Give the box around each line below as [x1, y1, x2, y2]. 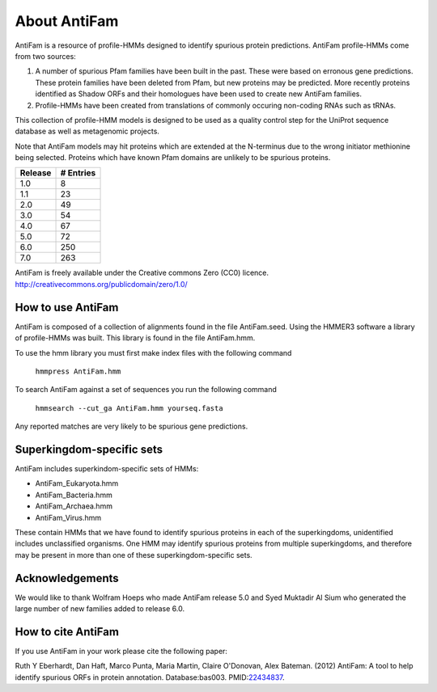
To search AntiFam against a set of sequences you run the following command [15, 385, 277, 395]
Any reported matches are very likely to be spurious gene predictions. [15, 421, 248, 432]
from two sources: [15, 51, 76, 61]
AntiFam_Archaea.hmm [35, 501, 113, 511]
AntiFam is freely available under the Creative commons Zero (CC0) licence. [15, 268, 269, 278]
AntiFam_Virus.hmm [35, 513, 102, 522]
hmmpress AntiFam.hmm [35, 366, 121, 376]
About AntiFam [15, 12, 119, 30]
